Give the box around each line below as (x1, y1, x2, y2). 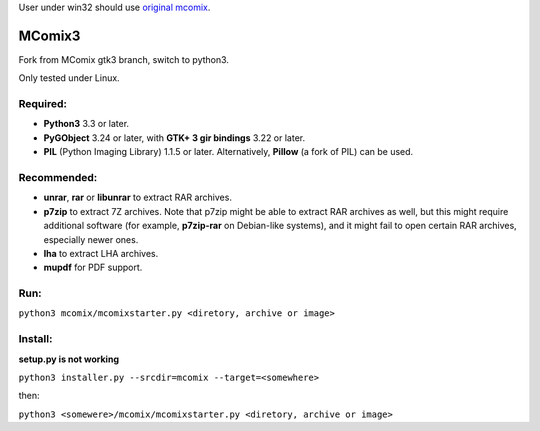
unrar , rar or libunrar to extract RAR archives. (43, 191, 232, 204)
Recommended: (18, 170, 98, 184)
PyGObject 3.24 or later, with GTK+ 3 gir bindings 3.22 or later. (43, 131, 306, 144)
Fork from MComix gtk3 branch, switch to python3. (18, 53, 230, 65)
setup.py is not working (18, 353, 120, 365)
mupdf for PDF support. (43, 261, 143, 274)
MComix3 (18, 27, 81, 44)
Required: (18, 97, 68, 111)
